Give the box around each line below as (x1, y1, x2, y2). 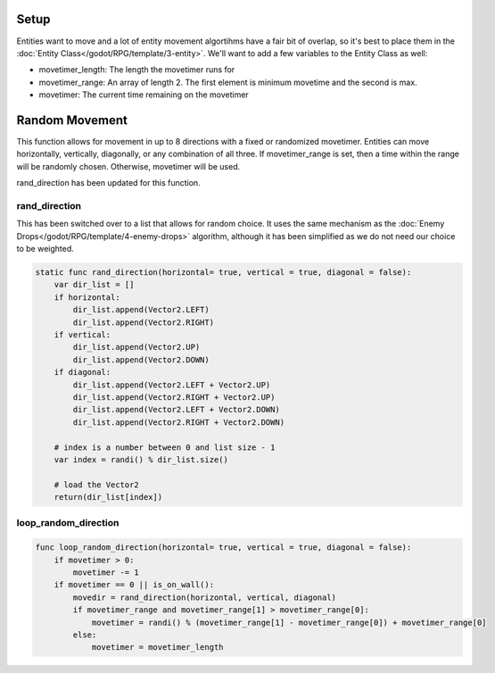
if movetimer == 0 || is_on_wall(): (54, 580, 214, 590)
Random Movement (16, 112, 128, 128)
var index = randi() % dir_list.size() (54, 454, 229, 464)
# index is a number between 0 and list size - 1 (54, 442, 276, 453)
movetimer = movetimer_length (91, 643, 224, 652)
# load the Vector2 (54, 479, 140, 490)
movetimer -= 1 (72, 568, 140, 577)
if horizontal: (54, 292, 120, 303)
